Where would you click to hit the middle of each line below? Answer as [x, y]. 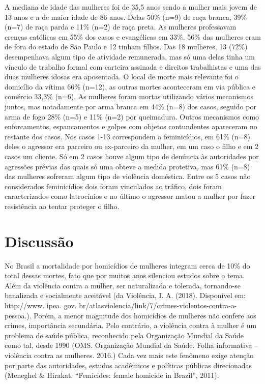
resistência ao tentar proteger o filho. [62, 206]
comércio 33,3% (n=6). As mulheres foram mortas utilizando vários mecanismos [129, 96]
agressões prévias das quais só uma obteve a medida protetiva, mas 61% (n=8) [127, 166]
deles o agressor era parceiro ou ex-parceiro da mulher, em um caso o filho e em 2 [132, 146]
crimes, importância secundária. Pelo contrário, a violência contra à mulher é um [131, 325]
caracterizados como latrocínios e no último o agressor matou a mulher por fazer [130, 196]
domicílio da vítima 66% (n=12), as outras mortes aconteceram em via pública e [130, 86]
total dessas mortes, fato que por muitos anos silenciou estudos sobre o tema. [125, 275]
